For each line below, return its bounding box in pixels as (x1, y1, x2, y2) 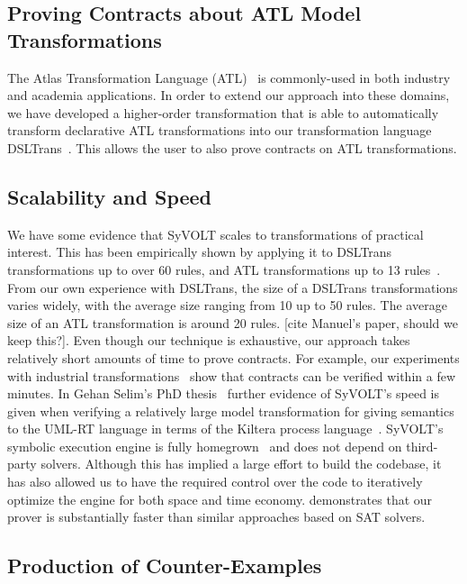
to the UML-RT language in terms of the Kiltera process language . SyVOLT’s (7, 419, 444, 438)
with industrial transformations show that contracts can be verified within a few (7, 366, 455, 385)
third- (406, 436, 438, 455)
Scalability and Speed (7, 182, 212, 210)
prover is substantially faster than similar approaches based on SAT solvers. (7, 507, 426, 526)
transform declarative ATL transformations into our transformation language (7, 121, 432, 140)
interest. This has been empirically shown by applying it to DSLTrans (7, 242, 392, 261)
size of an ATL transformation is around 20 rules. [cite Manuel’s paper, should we (7, 313, 458, 332)
